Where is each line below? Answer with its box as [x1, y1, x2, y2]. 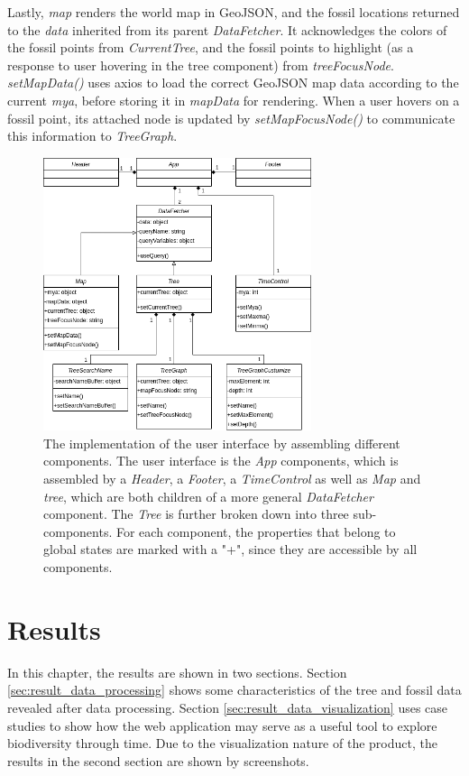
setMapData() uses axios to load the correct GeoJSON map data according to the [7, 73, 459, 92]
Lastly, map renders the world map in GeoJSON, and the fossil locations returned [7, 3, 460, 21]
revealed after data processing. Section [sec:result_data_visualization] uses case [7, 697, 448, 716]
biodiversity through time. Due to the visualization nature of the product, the [7, 734, 437, 753]
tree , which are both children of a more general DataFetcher [43, 486, 373, 505]
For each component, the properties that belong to [115, 522, 396, 540]
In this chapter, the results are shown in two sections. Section [7, 662, 347, 681]
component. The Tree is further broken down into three [43, 504, 349, 523]
